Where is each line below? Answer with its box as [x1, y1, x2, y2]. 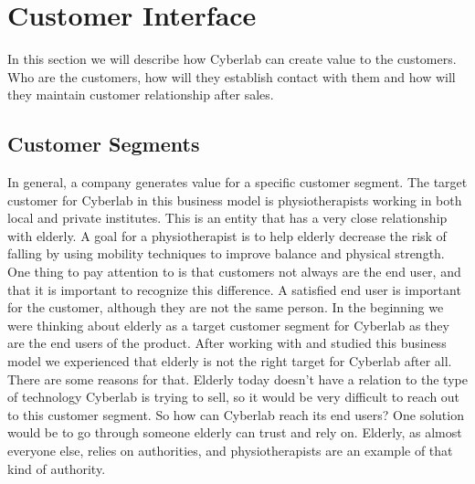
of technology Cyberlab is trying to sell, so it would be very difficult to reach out [7, 387, 460, 406]
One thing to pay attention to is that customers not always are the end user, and [7, 262, 461, 281]
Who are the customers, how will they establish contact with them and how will [7, 67, 456, 86]
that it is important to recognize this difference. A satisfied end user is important [7, 279, 461, 299]
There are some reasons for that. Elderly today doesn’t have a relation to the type [7, 369, 468, 388]
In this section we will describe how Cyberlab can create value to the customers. [7, 49, 457, 68]
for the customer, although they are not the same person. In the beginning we [7, 298, 444, 317]
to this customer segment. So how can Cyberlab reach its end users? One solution [7, 405, 464, 424]
